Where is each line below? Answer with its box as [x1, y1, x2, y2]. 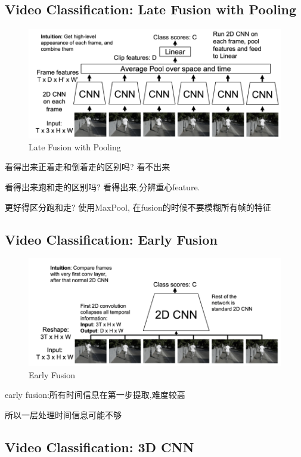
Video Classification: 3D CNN [5, 437, 194, 456]
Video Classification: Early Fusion [5, 230, 218, 248]
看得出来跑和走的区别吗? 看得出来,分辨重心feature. [5, 181, 200, 193]
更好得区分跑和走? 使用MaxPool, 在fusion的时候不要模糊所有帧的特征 [5, 200, 271, 213]
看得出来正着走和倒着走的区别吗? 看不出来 [5, 160, 170, 173]
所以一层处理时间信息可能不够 [5, 408, 122, 421]
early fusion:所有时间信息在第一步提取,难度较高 [5, 388, 185, 401]
